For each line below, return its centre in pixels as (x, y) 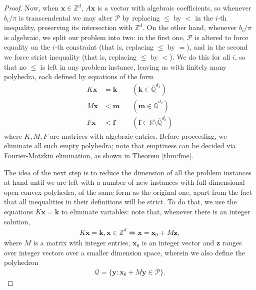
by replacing (141, 17)
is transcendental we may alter (65, 17)
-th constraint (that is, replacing (104, 47)
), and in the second (217, 47)
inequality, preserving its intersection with (68, 27)
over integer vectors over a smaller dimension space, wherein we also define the (124, 252)
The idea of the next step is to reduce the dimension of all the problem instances (128, 172)
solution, (17, 221)
